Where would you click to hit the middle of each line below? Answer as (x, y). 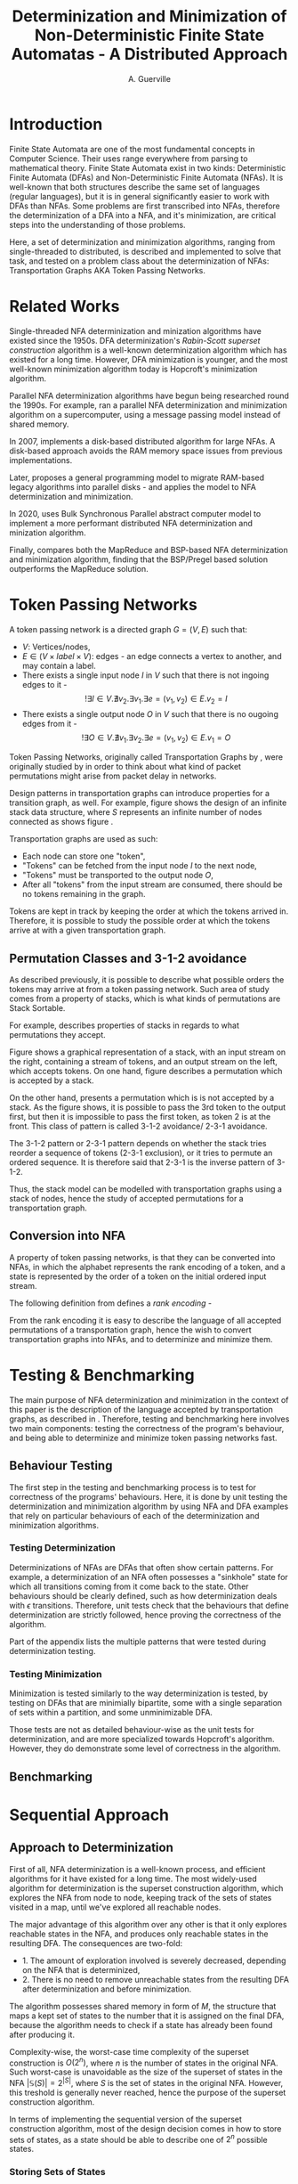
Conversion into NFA (68, 1236)
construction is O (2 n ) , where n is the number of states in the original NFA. (144, 2062)
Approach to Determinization (91, 1848)
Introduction (56, 124)
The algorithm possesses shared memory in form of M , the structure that (143, 2006)
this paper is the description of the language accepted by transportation (141, 1409)
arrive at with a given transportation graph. (88, 930)
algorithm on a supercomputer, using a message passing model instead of (145, 414)
